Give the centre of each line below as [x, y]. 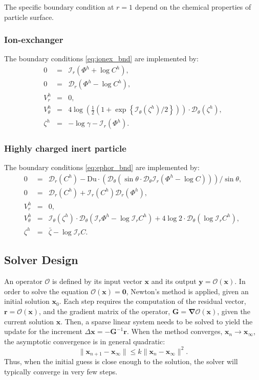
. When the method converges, [175, 331]
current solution [29, 321]
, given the [234, 311]
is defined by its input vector [97, 281]
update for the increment [43, 331]
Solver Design [41, 260]
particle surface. [29, 17]
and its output [174, 281]
